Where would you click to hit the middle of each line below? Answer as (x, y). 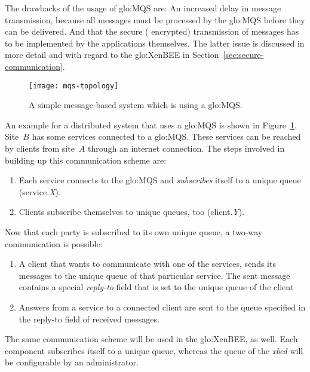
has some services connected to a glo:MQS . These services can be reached (166, 136)
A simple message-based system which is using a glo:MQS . (136, 105)
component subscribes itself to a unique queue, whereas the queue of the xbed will (154, 350)
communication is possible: (54, 243)
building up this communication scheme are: (86, 160)
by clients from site (40, 148)
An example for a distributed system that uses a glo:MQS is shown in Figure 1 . (151, 124)
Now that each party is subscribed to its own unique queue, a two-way (134, 231)
